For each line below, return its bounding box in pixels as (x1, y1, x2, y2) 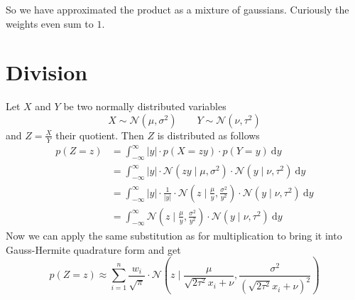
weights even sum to (6, 16, 94, 31)
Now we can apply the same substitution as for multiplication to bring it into (6, 227, 342, 242)
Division (6, 58, 88, 87)
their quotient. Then (55, 127, 144, 142)
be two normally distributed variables (63, 99, 226, 114)
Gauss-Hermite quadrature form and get (6, 242, 181, 257)
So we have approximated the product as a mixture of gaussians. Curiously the (6, 2, 349, 16)
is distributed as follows (157, 127, 260, 142)
